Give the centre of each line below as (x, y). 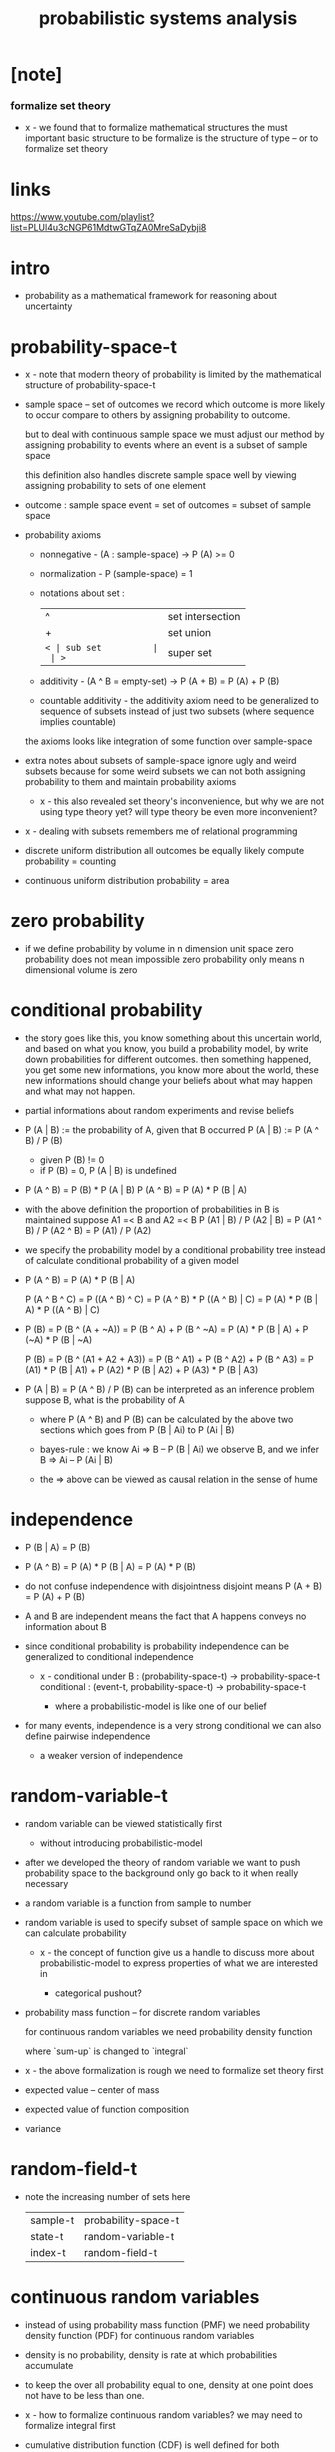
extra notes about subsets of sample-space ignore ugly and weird (160, 761)
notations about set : (82, 593)
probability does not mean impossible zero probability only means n (164, 959)
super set (190, 653)
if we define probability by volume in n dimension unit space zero (159, 949)
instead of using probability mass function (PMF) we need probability (167, 2324)
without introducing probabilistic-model (121, 1843)
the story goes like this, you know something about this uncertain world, (173, 1038)
